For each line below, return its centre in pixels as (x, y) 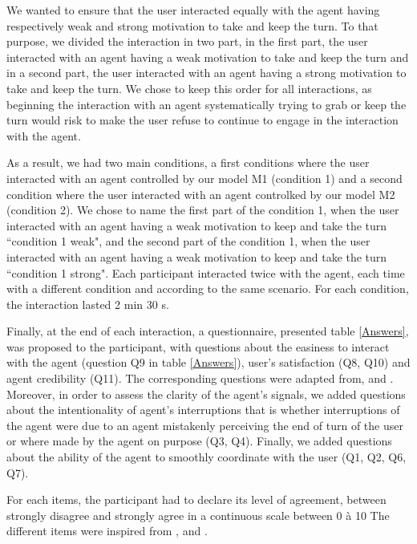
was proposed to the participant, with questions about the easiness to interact (198, 346)
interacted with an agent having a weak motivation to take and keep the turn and (208, 57)
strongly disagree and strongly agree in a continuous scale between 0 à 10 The (198, 515)
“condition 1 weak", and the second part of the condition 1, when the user (188, 241)
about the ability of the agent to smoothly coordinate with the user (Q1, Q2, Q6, (206, 457)
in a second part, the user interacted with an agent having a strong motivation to (206, 73)
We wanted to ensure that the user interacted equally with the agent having (193, 10)
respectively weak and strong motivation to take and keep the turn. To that (192, 25)
